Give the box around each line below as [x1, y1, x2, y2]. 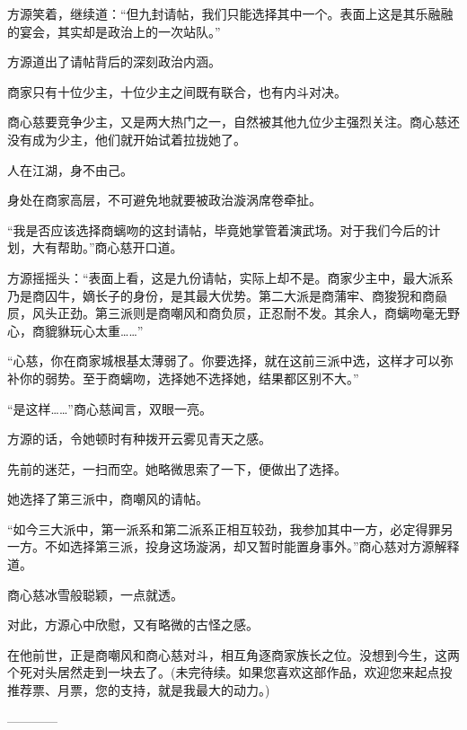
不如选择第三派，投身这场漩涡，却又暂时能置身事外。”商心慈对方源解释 [44, 537, 460, 556]
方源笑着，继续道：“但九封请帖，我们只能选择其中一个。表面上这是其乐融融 [7, 4, 454, 22]
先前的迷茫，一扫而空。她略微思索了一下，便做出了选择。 [7, 459, 347, 478]
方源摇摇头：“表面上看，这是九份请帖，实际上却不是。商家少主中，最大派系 [7, 268, 454, 286]
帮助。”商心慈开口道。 [57, 238, 183, 257]
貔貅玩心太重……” [44, 321, 144, 339]
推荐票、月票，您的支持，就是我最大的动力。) [7, 681, 270, 699]
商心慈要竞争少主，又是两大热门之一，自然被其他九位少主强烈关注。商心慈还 [7, 112, 460, 131]
